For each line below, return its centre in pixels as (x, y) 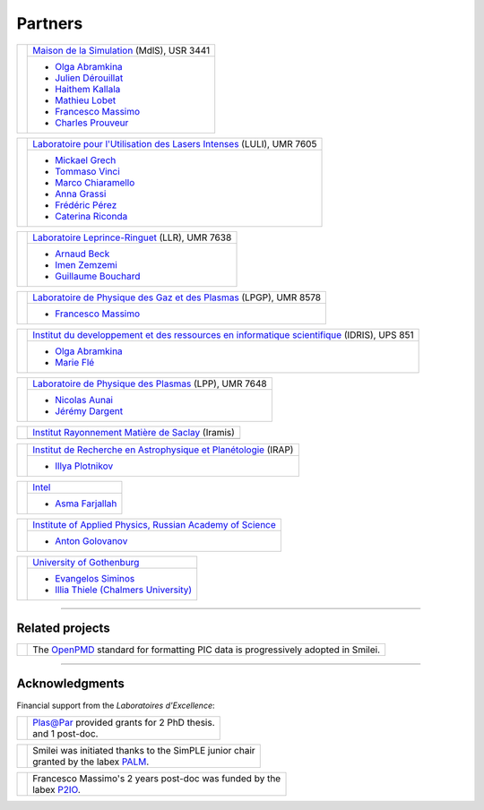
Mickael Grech (86, 159)
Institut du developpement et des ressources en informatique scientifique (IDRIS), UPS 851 (223, 334)
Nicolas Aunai (84, 400)
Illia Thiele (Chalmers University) (124, 590)
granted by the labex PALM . (91, 762)
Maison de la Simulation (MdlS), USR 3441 (121, 50)
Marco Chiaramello (95, 182)
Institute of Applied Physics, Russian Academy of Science (155, 524)
